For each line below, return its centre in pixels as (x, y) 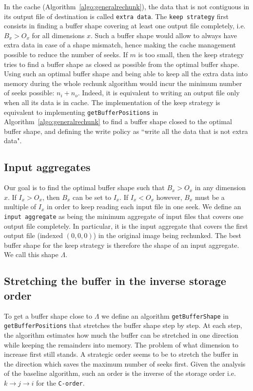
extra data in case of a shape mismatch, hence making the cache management (120, 45)
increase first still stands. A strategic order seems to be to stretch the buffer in (121, 354)
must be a (210, 197)
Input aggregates (47, 167)
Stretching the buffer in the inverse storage (115, 281)
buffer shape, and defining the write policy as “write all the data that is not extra (126, 131)
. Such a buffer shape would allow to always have (164, 35)
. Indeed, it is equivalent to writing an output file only (159, 93)
